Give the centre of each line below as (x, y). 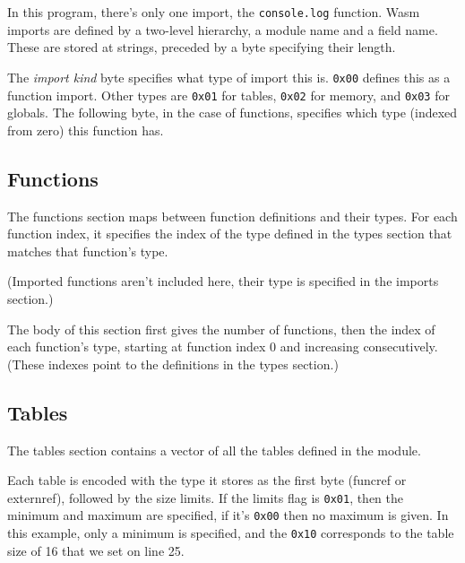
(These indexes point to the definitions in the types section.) (173, 364)
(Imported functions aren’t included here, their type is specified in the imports (223, 281)
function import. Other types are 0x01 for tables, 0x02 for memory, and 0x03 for (228, 95)
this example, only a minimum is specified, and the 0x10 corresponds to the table (231, 533)
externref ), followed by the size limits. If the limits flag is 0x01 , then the (206, 497)
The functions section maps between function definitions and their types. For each (232, 216)
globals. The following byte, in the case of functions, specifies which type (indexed (232, 113)
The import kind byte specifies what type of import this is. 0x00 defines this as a (229, 77)
